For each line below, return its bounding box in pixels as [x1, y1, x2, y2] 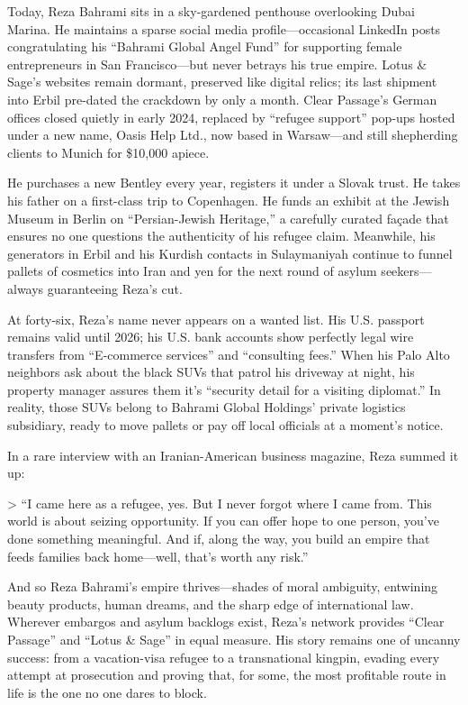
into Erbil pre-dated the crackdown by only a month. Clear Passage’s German [7, 89, 437, 108]
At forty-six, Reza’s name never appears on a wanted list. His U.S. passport [7, 309, 425, 328]
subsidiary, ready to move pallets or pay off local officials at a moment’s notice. [7, 416, 444, 435]
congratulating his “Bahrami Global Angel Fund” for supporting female [7, 37, 402, 56]
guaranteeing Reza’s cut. [47, 279, 183, 298]
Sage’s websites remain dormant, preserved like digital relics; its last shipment [7, 72, 437, 91]
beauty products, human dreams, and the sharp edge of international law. [7, 594, 414, 613]
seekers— [381, 261, 432, 280]
